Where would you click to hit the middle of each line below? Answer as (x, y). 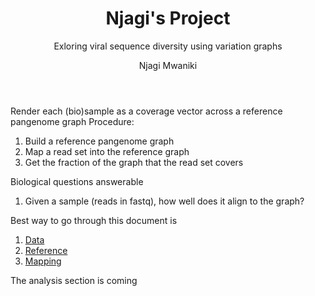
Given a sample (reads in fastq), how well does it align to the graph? (164, 201)
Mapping (43, 261)
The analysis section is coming (74, 280)
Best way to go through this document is (94, 220)
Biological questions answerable (77, 181)
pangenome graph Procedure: (72, 121)
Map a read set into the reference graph (107, 151)
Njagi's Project (168, 18)
